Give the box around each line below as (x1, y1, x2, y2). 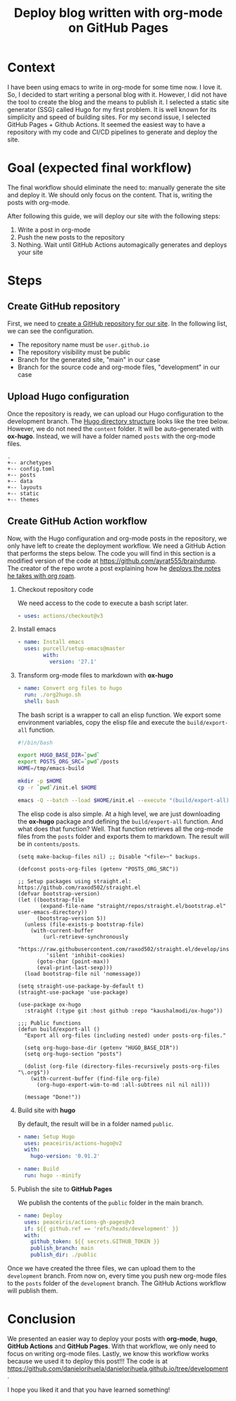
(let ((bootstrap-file (17, 896, 85, 903)
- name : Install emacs (17, 639, 85, 646)
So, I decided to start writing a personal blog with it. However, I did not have (7, 90, 228, 99)
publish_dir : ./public (30, 1252, 97, 1259)
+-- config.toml (7, 465, 55, 473)
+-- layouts (7, 484, 42, 491)
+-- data (7, 478, 33, 485)
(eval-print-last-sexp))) (36, 964, 113, 971)
